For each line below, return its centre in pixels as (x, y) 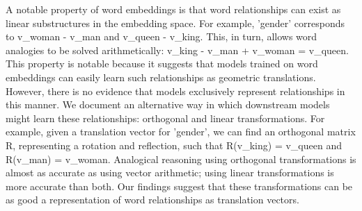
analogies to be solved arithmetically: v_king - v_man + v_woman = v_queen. (177, 50)
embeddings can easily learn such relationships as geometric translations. (161, 77)
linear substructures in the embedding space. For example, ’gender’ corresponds (175, 23)
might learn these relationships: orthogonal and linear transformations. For (165, 118)
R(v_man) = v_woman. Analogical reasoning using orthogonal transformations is (181, 159)
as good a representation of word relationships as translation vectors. (152, 200)
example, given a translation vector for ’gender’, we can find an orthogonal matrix (181, 132)
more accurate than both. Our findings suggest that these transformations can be (179, 186)
